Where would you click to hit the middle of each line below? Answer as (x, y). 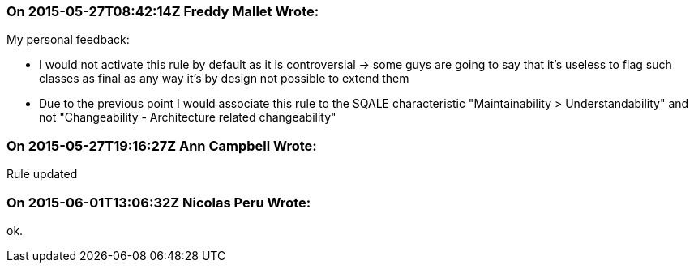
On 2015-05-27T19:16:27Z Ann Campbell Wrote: (162, 145)
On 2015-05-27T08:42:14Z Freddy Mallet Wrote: (163, 11)
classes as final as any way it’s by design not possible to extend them (224, 79)
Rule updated (42, 174)
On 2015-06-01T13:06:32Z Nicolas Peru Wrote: (159, 202)
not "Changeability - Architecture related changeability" (188, 117)
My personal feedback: (68, 40)
